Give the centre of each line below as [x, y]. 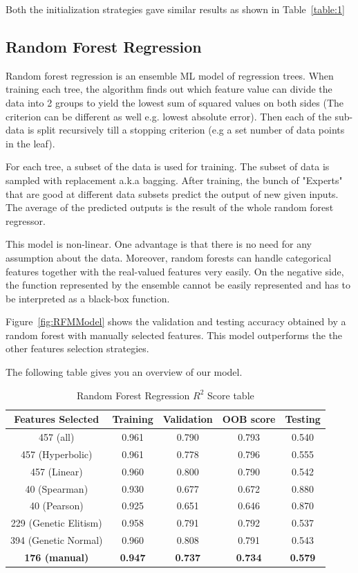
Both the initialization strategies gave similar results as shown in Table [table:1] [175, 9]
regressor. [26, 220]
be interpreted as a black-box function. [88, 298]
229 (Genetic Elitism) [56, 523]
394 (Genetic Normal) [57, 540]
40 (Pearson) [56, 506]
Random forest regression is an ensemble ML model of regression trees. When [170, 75]
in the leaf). [30, 143]
